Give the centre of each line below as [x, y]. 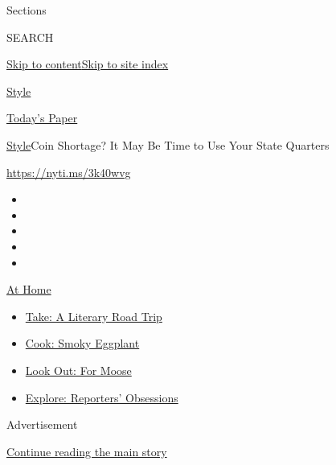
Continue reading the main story [87, 451]
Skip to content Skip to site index [88, 64]
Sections [27, 10]
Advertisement [42, 424]
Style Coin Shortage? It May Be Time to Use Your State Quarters [168, 144]
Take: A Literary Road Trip [94, 316]
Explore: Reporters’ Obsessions [102, 397]
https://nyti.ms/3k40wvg [69, 172]
